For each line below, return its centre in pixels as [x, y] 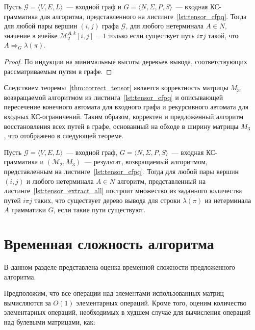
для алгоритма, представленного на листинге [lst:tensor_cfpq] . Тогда [143, 16]
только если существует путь [152, 35]
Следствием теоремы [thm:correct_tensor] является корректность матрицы [116, 88]
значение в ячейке [31, 35]
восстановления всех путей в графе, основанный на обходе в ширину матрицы [121, 126]
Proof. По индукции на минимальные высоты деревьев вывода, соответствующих [126, 61]
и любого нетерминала [60, 181]
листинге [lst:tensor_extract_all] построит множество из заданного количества [123, 190]
